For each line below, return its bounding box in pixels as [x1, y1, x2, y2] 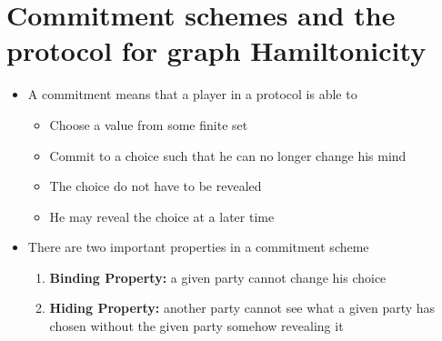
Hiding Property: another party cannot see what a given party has [49, 298, 436, 317]
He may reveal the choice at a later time [49, 206, 275, 226]
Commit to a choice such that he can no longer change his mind [49, 145, 407, 165]
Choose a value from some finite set [49, 115, 248, 134]
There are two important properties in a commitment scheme [27, 237, 369, 256]
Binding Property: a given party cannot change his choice [49, 267, 387, 286]
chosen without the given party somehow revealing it [49, 316, 344, 336]
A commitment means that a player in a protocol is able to [27, 85, 357, 104]
